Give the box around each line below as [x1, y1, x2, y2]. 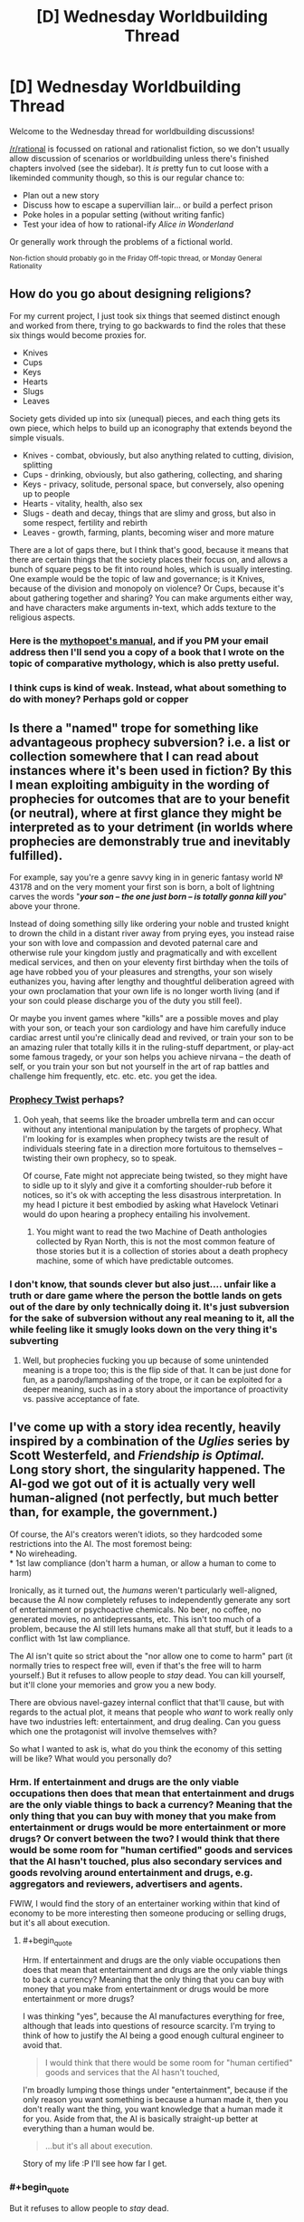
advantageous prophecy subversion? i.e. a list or [9, 734, 291, 749]
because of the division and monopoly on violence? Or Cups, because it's [9, 583, 285, 594]
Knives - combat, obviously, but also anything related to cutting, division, [22, 449, 294, 460]
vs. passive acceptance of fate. [22, 1394, 140, 1404]
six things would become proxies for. [9, 329, 147, 341]
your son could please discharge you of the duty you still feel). [9, 995, 242, 1007]
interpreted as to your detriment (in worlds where [9, 819, 294, 835]
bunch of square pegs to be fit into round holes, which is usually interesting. [9, 564, 293, 575]
